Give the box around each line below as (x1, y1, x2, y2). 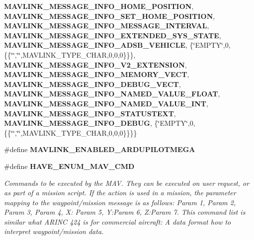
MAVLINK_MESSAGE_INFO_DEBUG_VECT (4, 79, 179, 89)
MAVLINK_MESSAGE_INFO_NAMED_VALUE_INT (4, 98, 206, 108)
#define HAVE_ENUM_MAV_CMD (4, 160, 135, 171)
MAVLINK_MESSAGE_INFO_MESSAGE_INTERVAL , (4, 20, 209, 31)
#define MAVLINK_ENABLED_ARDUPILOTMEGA (4, 144, 195, 155)
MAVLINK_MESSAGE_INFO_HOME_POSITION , (4, 1, 194, 11)
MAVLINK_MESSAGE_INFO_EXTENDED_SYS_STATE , (4, 30, 221, 40)
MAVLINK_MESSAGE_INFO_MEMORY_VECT (4, 69, 187, 80)
